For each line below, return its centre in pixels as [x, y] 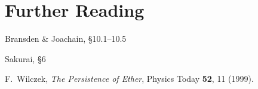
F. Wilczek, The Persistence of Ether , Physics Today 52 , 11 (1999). [129, 79]
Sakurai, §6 [25, 58]
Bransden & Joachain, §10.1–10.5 [66, 39]
